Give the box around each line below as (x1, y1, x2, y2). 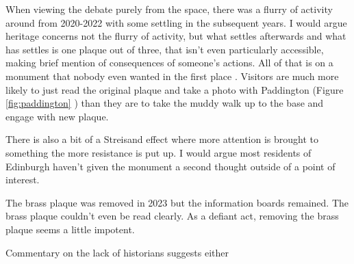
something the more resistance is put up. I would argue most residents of (5, 145, 312, 159)
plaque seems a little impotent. (5, 222, 135, 236)
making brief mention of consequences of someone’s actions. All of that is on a (5, 55, 333, 70)
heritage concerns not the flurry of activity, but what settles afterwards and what (5, 29, 346, 43)
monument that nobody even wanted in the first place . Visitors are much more (5, 68, 339, 83)
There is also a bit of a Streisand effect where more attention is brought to (5, 132, 319, 146)
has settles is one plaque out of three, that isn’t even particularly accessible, (5, 42, 324, 56)
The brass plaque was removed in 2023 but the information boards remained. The (5, 195, 349, 209)
